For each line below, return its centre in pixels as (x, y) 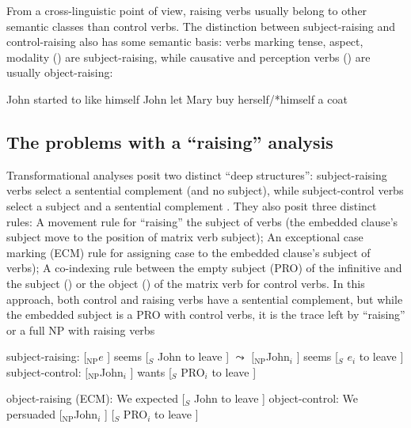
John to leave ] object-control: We (276, 398)
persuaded (31, 414)
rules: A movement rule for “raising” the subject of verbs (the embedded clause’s (202, 221)
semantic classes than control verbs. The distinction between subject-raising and (201, 26)
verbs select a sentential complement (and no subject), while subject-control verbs (205, 190)
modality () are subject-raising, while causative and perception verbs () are (188, 57)
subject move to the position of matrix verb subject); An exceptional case (185, 237)
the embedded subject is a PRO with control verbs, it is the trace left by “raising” (206, 314)
